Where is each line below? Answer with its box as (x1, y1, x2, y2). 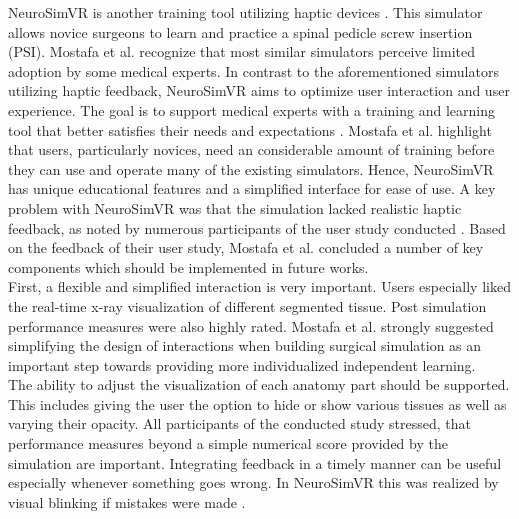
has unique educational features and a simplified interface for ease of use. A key (8, 178, 496, 199)
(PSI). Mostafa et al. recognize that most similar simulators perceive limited (8, 41, 475, 62)
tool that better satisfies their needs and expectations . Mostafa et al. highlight (8, 119, 492, 140)
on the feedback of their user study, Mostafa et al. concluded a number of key (8, 237, 484, 258)
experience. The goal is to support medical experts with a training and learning (8, 99, 495, 120)
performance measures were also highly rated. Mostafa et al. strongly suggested (8, 315, 494, 336)
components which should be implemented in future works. (8, 256, 369, 277)
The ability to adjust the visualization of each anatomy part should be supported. (8, 374, 510, 395)
